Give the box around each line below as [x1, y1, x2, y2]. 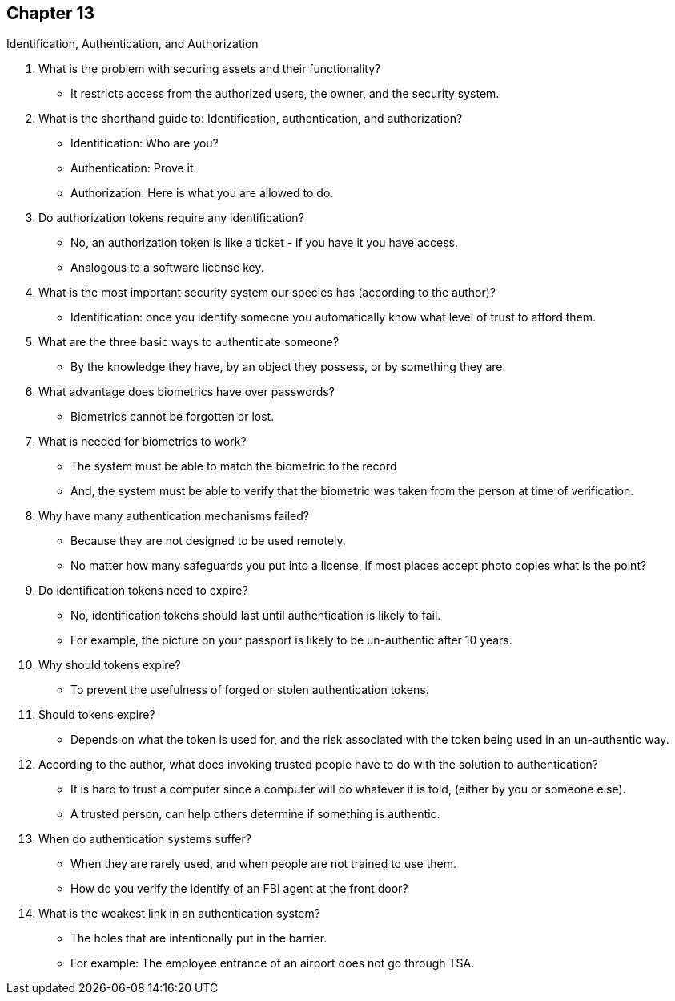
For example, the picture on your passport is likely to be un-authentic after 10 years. [70, 633, 512, 648]
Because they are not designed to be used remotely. [70, 534, 346, 548]
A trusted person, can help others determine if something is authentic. [70, 807, 440, 821]
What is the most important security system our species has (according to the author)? [38, 285, 496, 300]
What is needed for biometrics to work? [38, 434, 247, 449]
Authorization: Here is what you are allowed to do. [70, 186, 334, 200]
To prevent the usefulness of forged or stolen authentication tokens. [70, 683, 429, 697]
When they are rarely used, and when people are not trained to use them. [70, 857, 456, 871]
